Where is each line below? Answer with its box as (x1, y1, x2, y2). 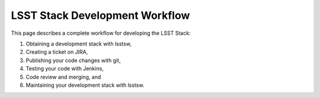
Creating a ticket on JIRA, (25, 48, 88, 55)
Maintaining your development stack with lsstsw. (25, 81, 145, 89)
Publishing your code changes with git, (25, 57, 121, 64)
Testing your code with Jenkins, (25, 65, 104, 72)
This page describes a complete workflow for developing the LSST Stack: (11, 30, 191, 37)
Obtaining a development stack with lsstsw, (25, 40, 132, 47)
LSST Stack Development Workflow (11, 9, 190, 22)
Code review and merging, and (25, 73, 101, 80)
